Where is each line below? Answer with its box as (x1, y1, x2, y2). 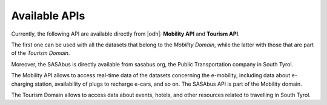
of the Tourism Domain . (11, 49, 70, 57)
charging (11, 80, 34, 87)
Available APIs (11, 9, 85, 22)
